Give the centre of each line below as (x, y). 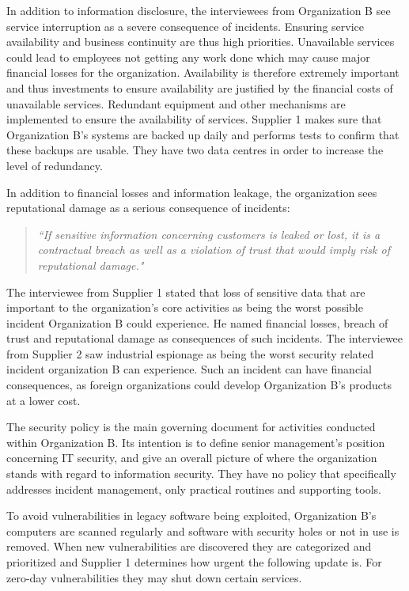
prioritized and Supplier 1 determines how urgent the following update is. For (194, 562)
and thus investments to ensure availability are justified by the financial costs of (200, 87)
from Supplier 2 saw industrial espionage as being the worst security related (190, 353)
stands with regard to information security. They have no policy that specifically (201, 474)
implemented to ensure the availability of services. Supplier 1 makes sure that (194, 119)
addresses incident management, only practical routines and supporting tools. (194, 489)
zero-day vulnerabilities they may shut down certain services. (154, 577)
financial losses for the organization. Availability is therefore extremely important (203, 72)
